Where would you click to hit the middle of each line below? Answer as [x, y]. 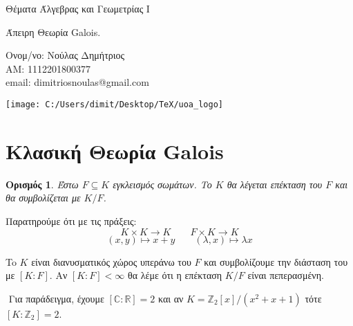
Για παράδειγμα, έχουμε [56, 298]
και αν [171, 298]
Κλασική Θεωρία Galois [115, 151]
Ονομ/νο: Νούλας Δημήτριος [65, 55]
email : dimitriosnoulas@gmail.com [77, 82]
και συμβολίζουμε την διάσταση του [276, 261]
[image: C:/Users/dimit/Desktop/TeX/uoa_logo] [114, 104]
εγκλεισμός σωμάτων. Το [162, 184]
